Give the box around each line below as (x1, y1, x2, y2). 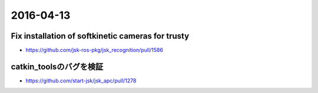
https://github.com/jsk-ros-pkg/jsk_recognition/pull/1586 (25, 47, 163, 54)
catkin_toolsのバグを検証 (11, 61, 104, 71)
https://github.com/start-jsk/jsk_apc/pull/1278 (25, 77, 137, 84)
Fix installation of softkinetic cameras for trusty (11, 31, 190, 41)
